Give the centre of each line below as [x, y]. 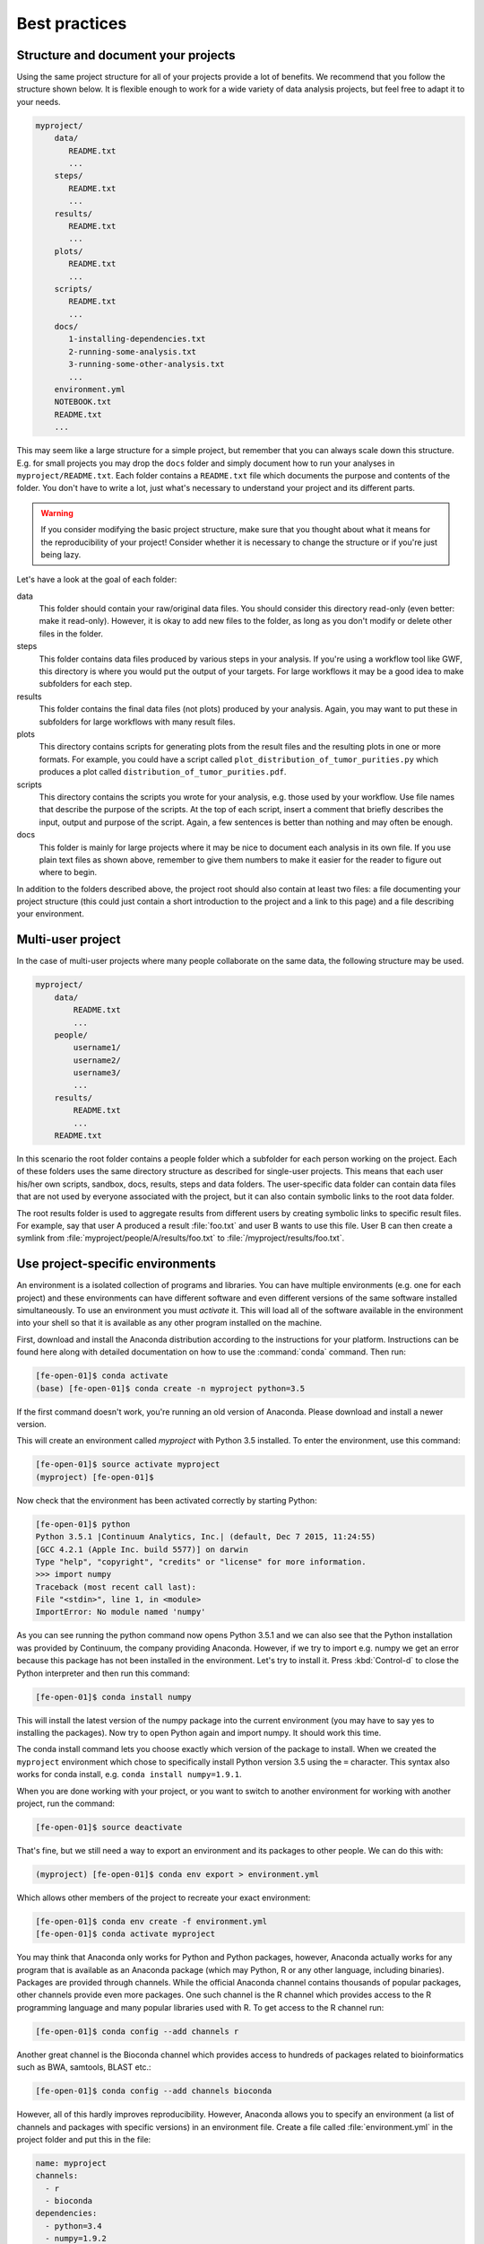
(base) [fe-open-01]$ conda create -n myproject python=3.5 [170, 1388]
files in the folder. [71, 634]
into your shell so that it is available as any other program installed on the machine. [169, 1323]
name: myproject [71, 2163]
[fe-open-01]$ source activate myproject [128, 1464]
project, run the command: [66, 1803]
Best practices [72, 23]
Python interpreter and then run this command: [103, 1673]
